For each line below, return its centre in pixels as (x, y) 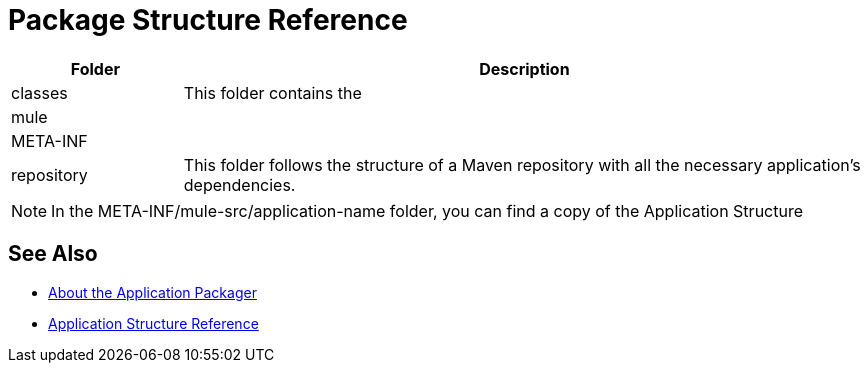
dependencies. (239, 184)
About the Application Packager (152, 292)
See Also (53, 254)
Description (524, 68)
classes (39, 92)
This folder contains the (272, 92)
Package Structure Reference (208, 20)
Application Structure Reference (153, 323)
